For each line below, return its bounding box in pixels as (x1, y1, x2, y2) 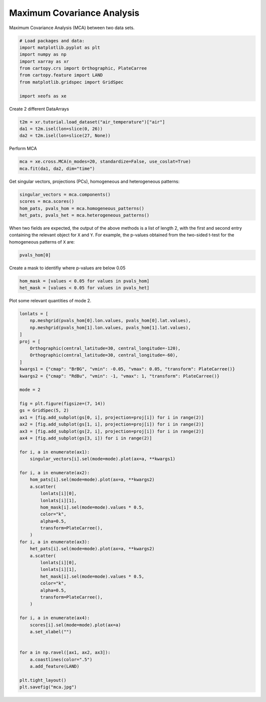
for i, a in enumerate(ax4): (19, 615, 90, 621)
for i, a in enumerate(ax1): (19, 449, 90, 454)
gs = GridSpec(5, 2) (19, 408, 69, 413)
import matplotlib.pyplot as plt (19, 44, 100, 50)
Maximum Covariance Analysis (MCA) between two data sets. (9, 25, 135, 31)
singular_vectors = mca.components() (19, 192, 111, 197)
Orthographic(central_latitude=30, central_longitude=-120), (30, 345, 181, 351)
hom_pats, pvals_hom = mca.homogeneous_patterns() (19, 206, 145, 211)
